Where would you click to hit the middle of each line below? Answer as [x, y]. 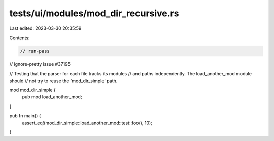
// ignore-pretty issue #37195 [40, 64]
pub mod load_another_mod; [52, 97]
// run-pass [35, 51]
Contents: [20, 38]
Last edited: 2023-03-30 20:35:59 [45, 28]
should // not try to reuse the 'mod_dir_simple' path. [63, 81]
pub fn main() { [25, 116]
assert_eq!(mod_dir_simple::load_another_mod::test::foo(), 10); [87, 123]
